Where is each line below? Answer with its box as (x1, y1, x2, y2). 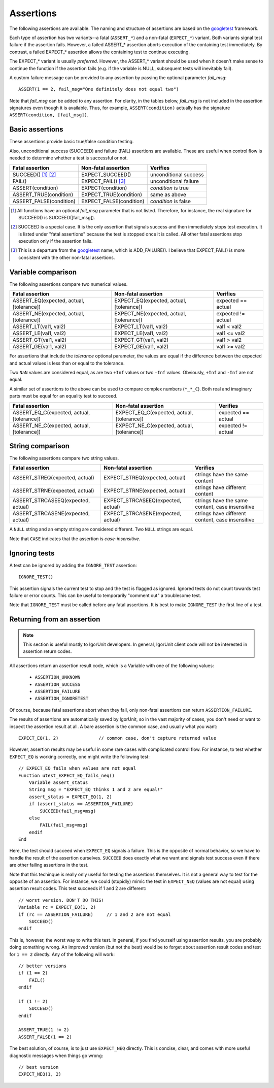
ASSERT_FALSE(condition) (12, 197, 76, 205)
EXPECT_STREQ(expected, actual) (104, 474, 186, 481)
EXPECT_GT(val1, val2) (114, 337, 169, 344)
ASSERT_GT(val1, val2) (12, 337, 67, 344)
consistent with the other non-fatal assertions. (18, 254, 115, 260)
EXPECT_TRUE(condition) (81, 191, 142, 198)
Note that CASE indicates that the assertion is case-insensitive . (9, 536, 141, 542)
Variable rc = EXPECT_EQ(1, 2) (18, 904, 96, 910)
